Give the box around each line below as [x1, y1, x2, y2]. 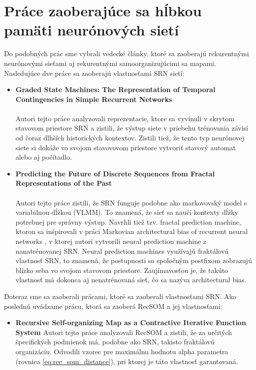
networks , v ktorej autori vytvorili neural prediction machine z [15, 236, 207, 246]
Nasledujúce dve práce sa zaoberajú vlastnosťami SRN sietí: [4, 67, 185, 78]
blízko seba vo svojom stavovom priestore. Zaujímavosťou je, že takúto [15, 265, 228, 275]
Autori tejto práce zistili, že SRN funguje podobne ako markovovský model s [15, 197, 247, 207]
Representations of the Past [15, 178, 112, 188]
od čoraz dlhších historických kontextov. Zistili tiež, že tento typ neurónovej [15, 133, 245, 143]
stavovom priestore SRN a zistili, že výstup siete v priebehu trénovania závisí [15, 123, 248, 133]
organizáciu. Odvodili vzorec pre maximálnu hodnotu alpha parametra [15, 346, 228, 356]
